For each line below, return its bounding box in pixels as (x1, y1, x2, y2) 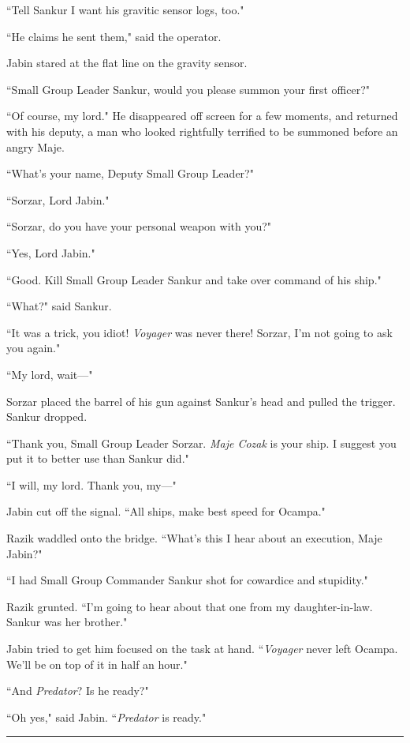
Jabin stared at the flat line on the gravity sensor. (6, 54, 248, 71)
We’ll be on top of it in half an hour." (6, 655, 188, 672)
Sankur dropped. (6, 408, 88, 425)
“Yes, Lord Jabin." (6, 244, 95, 261)
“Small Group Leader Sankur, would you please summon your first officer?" (6, 81, 371, 97)
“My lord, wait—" (6, 366, 93, 382)
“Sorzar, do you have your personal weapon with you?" (6, 218, 272, 235)
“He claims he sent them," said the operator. (6, 28, 222, 44)
